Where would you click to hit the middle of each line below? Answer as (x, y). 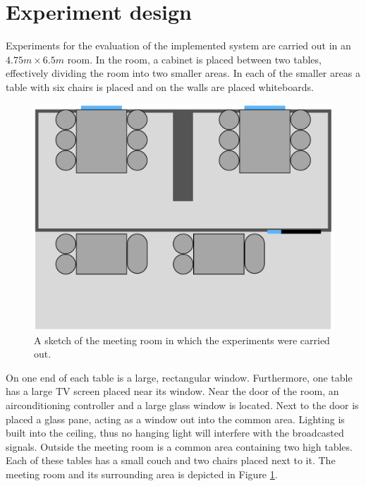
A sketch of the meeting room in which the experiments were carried (182, 340)
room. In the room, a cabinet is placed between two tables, (194, 59)
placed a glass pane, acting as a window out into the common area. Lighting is (175, 419)
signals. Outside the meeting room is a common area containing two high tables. (179, 446)
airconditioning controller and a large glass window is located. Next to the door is (182, 405)
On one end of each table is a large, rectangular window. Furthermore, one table (179, 377)
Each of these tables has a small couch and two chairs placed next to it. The (171, 460)
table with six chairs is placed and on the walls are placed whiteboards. (160, 86)
